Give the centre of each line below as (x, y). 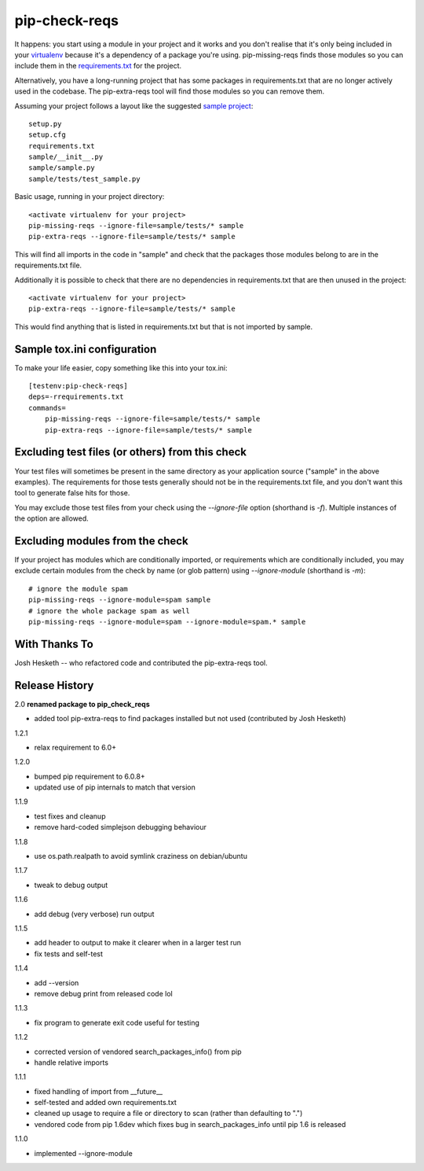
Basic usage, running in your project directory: (90, 197)
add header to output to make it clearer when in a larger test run (138, 943)
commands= (47, 408)
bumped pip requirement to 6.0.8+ (90, 776)
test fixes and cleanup (70, 816)
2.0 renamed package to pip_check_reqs (82, 704)
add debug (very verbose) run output (94, 914)
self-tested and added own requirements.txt (105, 1103)
